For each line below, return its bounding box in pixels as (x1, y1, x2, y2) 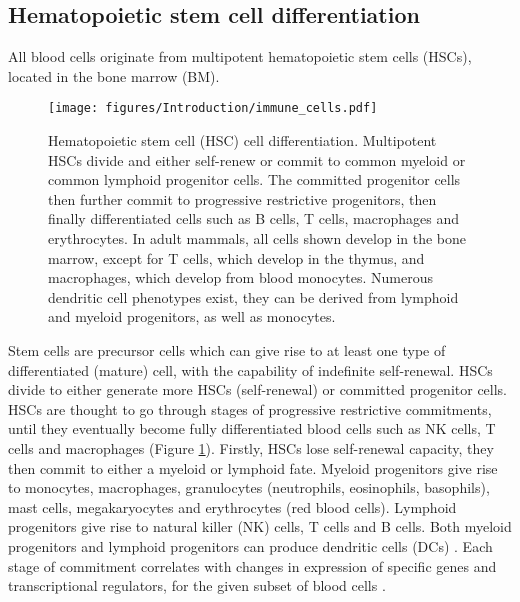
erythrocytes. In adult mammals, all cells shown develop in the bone (48, 228, 467, 249)
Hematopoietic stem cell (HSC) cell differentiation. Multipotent (48, 130, 437, 151)
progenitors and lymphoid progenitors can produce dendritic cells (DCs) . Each (8, 535, 493, 556)
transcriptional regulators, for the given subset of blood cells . (8, 575, 386, 596)
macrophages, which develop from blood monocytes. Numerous (48, 267, 433, 288)
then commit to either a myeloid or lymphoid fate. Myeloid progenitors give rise (8, 457, 498, 478)
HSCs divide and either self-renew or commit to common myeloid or (48, 149, 466, 170)
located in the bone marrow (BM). (8, 65, 220, 86)
